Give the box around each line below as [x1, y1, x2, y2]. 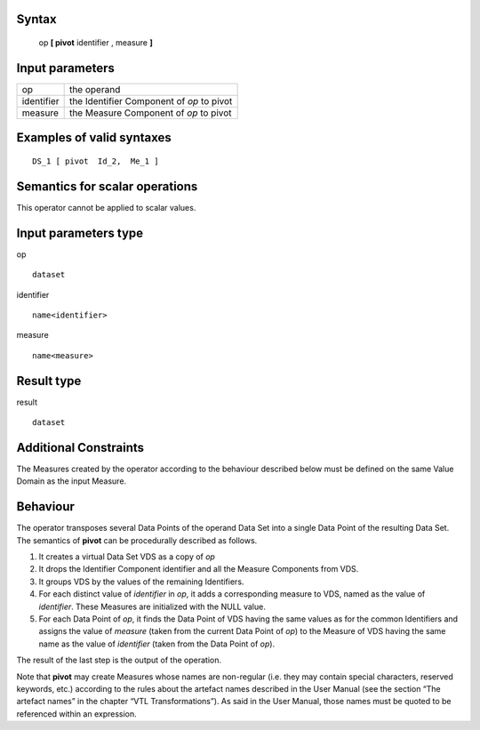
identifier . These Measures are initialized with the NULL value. [38, 601, 266, 612]
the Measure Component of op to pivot [68, 107, 232, 119]
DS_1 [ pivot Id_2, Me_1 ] [32, 156, 159, 166]
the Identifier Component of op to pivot [68, 94, 233, 107]
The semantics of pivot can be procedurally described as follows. [16, 534, 258, 546]
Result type [16, 373, 82, 389]
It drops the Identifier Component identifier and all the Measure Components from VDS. [38, 564, 359, 574]
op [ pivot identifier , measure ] [38, 37, 153, 48]
